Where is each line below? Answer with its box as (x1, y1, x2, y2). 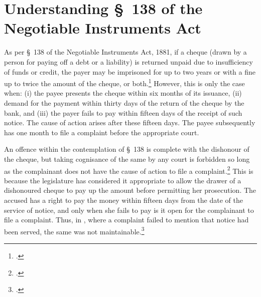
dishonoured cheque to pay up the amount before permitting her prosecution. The (4, 185, 256, 195)
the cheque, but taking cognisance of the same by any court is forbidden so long (4, 153, 250, 164)
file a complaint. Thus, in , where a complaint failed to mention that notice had (4, 214, 249, 225)
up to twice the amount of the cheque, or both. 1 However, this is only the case (4, 77, 245, 88)
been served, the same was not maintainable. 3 (4, 224, 145, 236)
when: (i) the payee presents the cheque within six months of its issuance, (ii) (4, 88, 242, 98)
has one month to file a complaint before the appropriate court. (4, 127, 199, 137)
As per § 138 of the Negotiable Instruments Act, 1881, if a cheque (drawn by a (4, 47, 247, 57)
